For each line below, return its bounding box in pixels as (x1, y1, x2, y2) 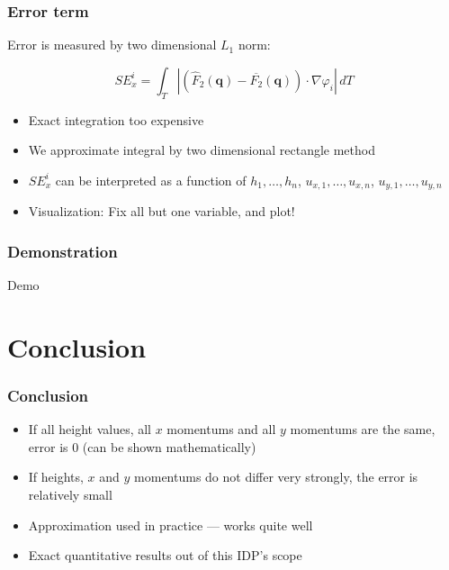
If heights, (28, 467, 84, 486)
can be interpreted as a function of (55, 170, 247, 189)
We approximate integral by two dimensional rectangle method (28, 140, 375, 159)
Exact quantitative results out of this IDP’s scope (28, 546, 302, 565)
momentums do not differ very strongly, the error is (134, 467, 418, 486)
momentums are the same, (290, 420, 436, 439)
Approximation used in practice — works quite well (28, 515, 313, 534)
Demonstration (7, 240, 118, 262)
